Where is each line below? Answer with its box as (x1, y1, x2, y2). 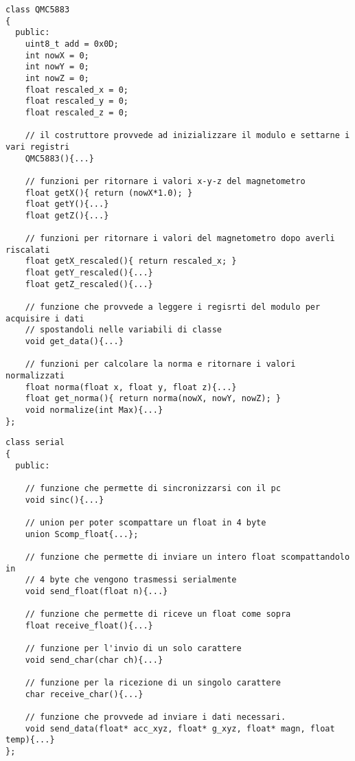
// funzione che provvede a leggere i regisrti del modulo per (25, 302, 321, 313)
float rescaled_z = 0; (25, 107, 128, 117)
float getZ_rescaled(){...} (25, 279, 153, 289)
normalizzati (5, 371, 65, 380)
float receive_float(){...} (25, 620, 153, 631)
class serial (5, 438, 65, 448)
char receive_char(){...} (25, 689, 144, 699)
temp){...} (5, 735, 55, 745)
